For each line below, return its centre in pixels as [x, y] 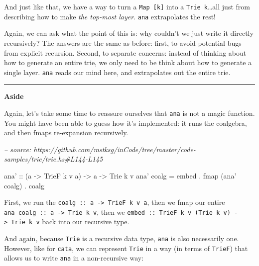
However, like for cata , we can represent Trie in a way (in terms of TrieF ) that [126, 248]
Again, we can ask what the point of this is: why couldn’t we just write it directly [129, 33]
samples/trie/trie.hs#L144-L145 [54, 159]
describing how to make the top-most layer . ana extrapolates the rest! [110, 16]
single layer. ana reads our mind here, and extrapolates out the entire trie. [117, 72]
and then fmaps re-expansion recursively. [66, 133]
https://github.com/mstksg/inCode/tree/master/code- [115, 149]
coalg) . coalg [24, 185]
